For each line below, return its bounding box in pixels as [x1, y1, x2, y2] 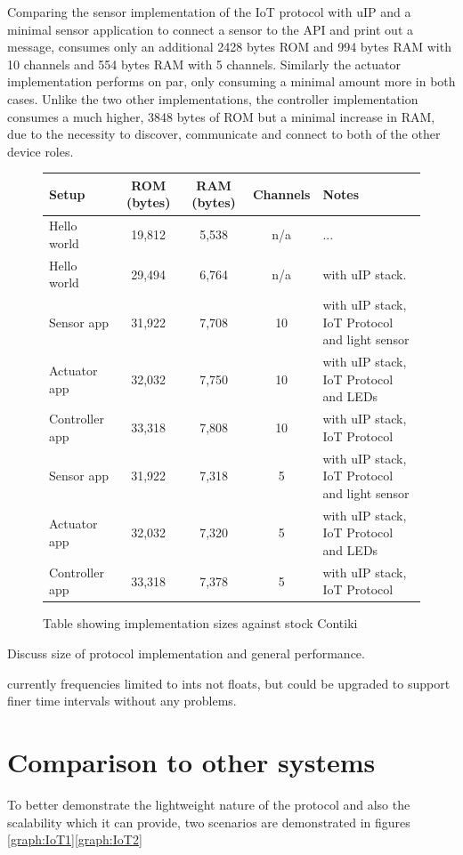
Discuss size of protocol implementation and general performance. [7, 644, 365, 662]
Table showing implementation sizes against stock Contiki [43, 614, 358, 633]
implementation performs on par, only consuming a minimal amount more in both [7, 72, 456, 91]
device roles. [7, 141, 74, 160]
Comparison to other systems [7, 743, 376, 779]
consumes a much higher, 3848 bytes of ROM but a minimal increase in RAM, [7, 107, 435, 125]
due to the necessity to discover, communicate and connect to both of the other [7, 125, 441, 143]
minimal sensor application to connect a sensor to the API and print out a [7, 20, 414, 38]
